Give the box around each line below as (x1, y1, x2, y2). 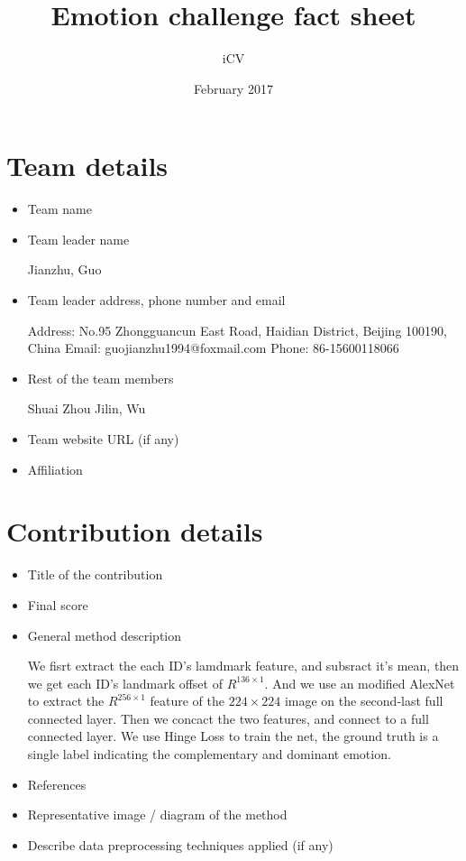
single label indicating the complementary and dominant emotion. (27, 745, 391, 764)
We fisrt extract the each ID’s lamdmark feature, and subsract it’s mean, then (27, 656, 460, 675)
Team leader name (27, 229, 130, 248)
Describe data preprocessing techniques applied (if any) (27, 835, 334, 854)
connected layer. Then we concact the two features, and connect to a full (27, 708, 429, 727)
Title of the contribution (27, 565, 163, 584)
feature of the (150, 691, 225, 710)
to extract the (27, 691, 105, 710)
